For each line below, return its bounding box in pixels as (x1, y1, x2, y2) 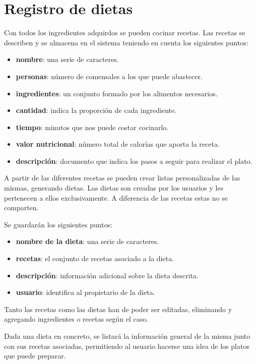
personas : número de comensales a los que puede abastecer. (16, 71, 203, 81)
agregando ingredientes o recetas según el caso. (4, 314, 149, 324)
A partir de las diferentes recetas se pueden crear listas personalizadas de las (4, 172, 240, 183)
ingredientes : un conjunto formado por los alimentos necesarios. (16, 88, 218, 98)
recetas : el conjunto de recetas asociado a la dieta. (16, 253, 174, 264)
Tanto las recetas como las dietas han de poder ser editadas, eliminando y (4, 304, 232, 314)
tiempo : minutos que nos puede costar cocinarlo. (16, 122, 169, 132)
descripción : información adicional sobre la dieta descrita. (16, 270, 199, 280)
